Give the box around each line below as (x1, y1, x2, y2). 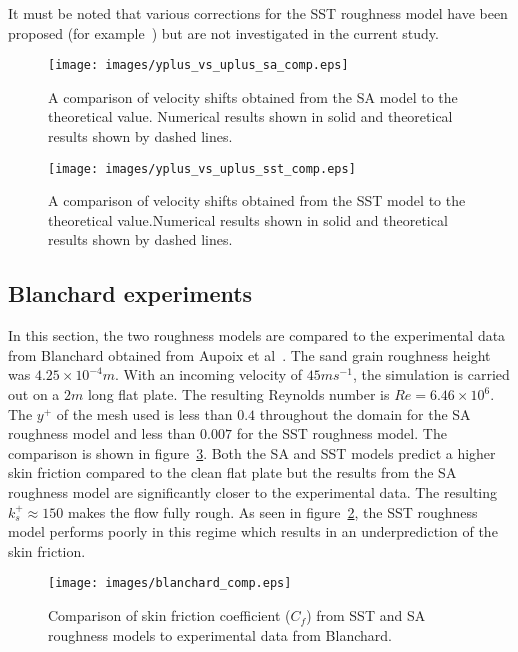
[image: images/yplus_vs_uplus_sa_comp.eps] (48, 58, 349, 73)
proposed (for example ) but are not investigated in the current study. (8, 22, 439, 43)
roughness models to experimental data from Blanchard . (48, 624, 392, 645)
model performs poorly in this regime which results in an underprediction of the (8, 521, 498, 542)
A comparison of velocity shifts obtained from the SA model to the (48, 86, 458, 107)
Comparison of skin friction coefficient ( (48, 605, 291, 626)
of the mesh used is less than (56, 403, 233, 424)
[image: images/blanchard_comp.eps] (48, 576, 292, 591)
